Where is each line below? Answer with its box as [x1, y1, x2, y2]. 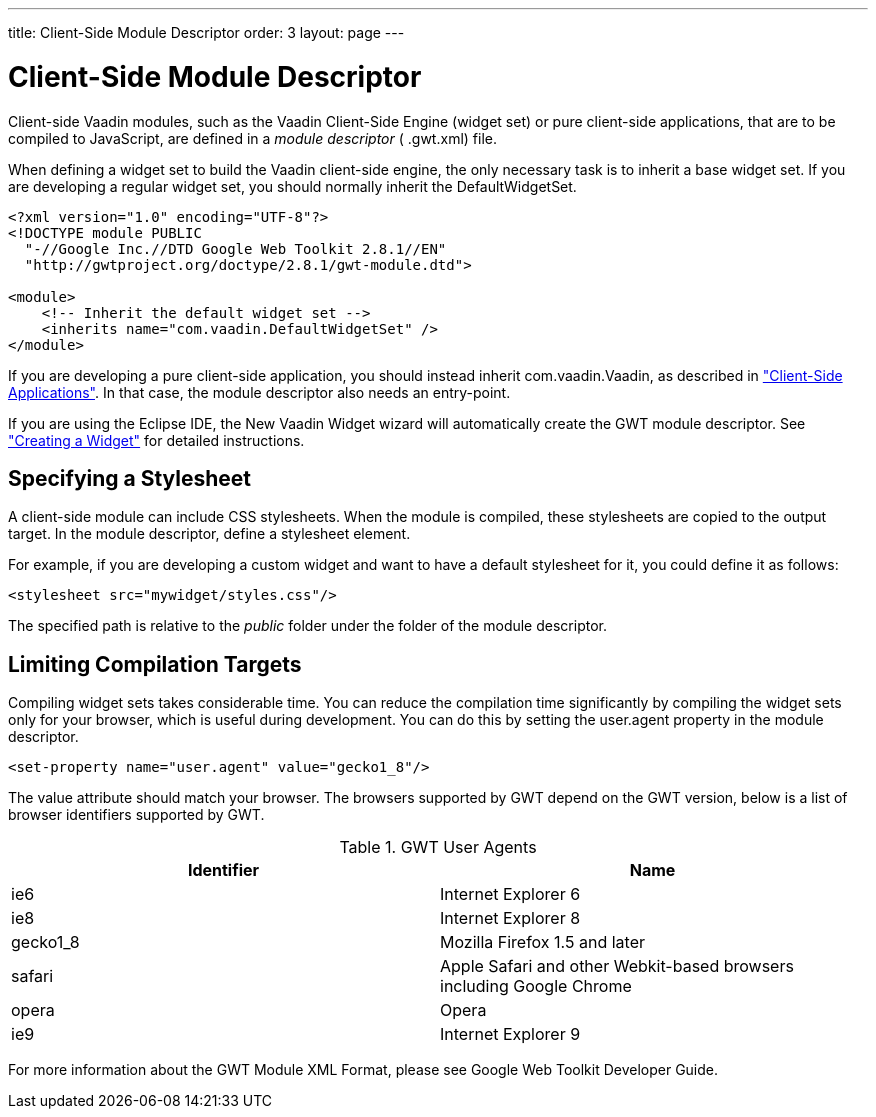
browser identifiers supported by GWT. [8, 806, 265, 824]
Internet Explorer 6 [440, 884, 581, 905]
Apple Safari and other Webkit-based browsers [440, 956, 794, 977]
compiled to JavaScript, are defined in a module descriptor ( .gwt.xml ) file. [8, 129, 497, 147]
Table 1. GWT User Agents [339, 837, 537, 858]
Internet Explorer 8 [440, 908, 581, 929]
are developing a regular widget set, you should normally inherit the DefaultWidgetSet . [8, 177, 577, 195]
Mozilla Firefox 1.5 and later [440, 932, 645, 953]
